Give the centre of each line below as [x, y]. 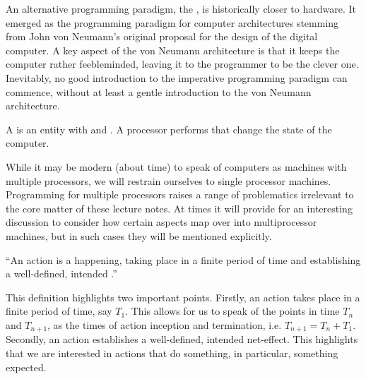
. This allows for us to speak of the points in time [232, 311]
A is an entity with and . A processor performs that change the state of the [169, 129]
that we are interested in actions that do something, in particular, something [172, 353]
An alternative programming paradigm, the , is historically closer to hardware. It [181, 8]
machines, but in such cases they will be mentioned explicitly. [139, 235]
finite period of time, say [59, 311]
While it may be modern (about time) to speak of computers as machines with [176, 166]
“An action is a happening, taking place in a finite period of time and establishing [183, 259]
